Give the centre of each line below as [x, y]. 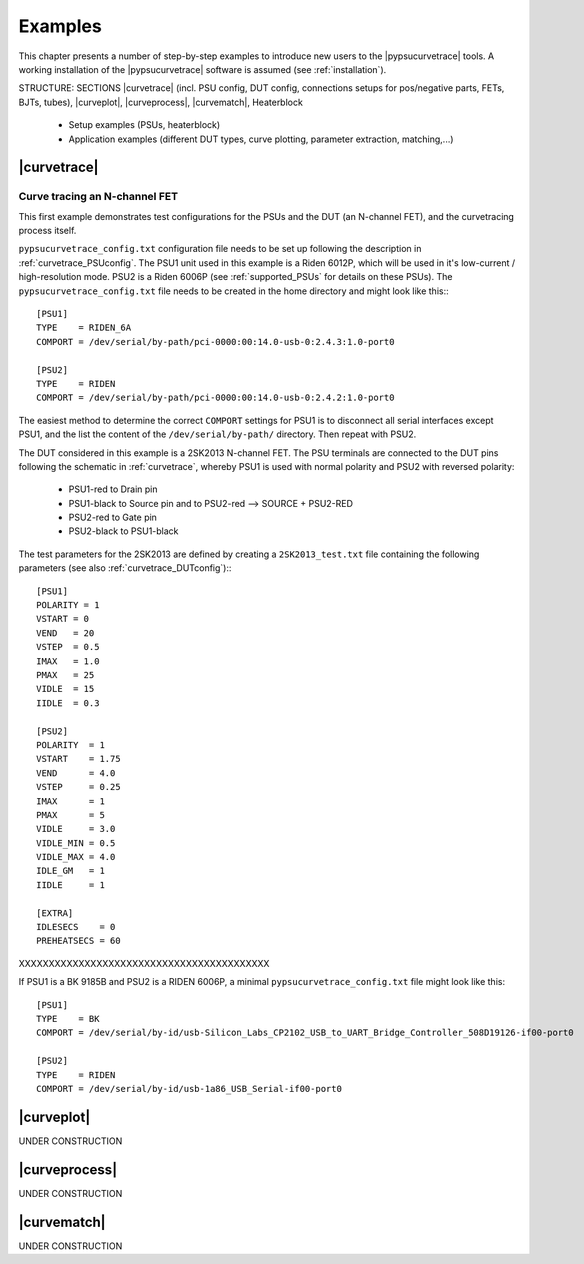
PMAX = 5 [70, 814]
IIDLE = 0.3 [68, 703]
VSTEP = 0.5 [68, 647]
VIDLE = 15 [65, 689]
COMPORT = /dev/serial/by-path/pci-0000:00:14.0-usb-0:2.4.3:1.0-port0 [215, 341]
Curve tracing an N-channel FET [98, 197]
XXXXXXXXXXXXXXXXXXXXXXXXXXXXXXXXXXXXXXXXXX [144, 963]
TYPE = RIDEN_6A [84, 328]
